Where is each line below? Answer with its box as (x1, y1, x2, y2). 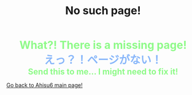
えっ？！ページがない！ (44, 53, 163, 67)
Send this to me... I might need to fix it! (28, 67, 179, 77)
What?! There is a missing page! (19, 38, 187, 52)
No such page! (65, 4, 141, 18)
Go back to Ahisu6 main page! (6, 82, 83, 89)
